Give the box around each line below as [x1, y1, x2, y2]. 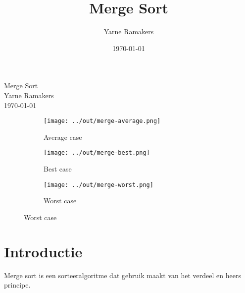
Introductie [4, 241, 83, 261]
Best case [44, 164, 72, 174]
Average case [44, 131, 82, 142]
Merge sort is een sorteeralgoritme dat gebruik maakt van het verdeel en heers [4, 270, 241, 280]
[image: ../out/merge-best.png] [44, 149, 150, 157]
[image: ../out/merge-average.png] [44, 117, 161, 125]
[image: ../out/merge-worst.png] [44, 181, 153, 188]
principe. [4, 280, 31, 290]
